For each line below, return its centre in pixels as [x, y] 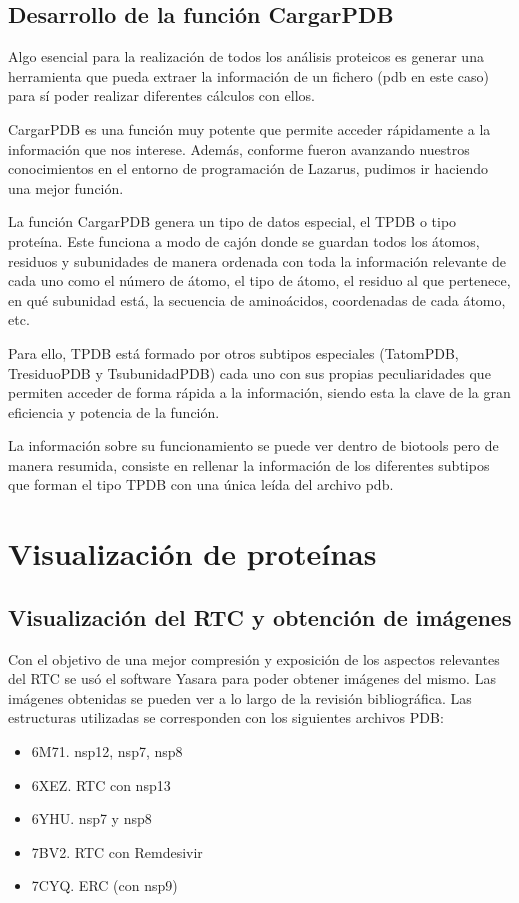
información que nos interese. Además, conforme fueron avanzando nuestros [239, 148]
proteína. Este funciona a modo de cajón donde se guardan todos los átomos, [244, 240]
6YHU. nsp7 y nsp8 [91, 818]
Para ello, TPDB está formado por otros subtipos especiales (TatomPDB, [233, 352]
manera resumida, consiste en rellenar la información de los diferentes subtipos [249, 464]
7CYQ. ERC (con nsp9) [104, 885]
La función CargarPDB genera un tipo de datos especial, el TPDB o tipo [232, 221]
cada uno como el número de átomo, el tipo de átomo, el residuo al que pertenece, [259, 280]
